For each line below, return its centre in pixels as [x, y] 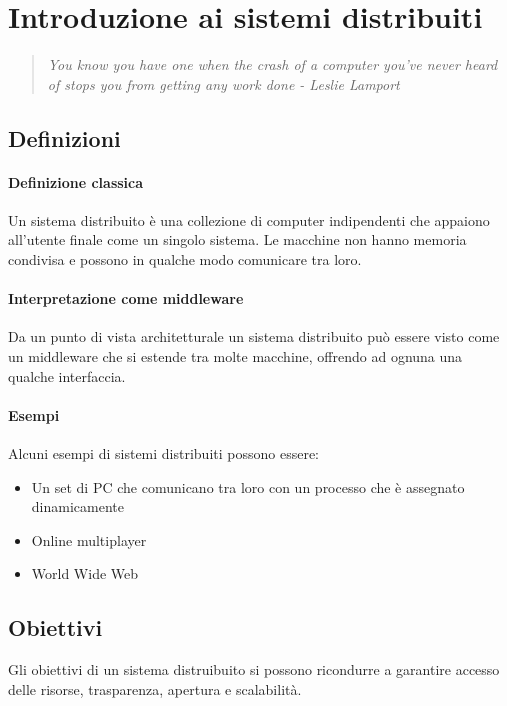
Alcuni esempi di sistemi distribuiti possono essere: [164, 453]
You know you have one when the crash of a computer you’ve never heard [272, 64]
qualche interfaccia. [67, 375]
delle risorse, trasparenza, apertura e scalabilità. [155, 688]
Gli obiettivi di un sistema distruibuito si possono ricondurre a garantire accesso [254, 669]
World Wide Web [85, 573]
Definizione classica [76, 181]
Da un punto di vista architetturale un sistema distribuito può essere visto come [254, 336]
